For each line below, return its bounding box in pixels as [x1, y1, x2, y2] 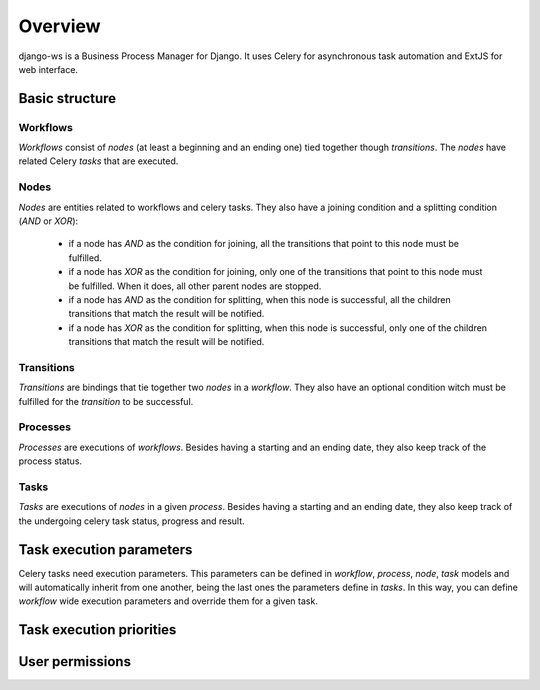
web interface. [18, 63, 79, 75]
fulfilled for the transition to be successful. [18, 395, 194, 407]
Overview [18, 15, 101, 37]
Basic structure [18, 90, 117, 107]
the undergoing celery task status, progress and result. [18, 515, 245, 527]
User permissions [18, 653, 132, 670]
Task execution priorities [18, 621, 177, 639]
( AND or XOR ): [18, 215, 79, 227]
